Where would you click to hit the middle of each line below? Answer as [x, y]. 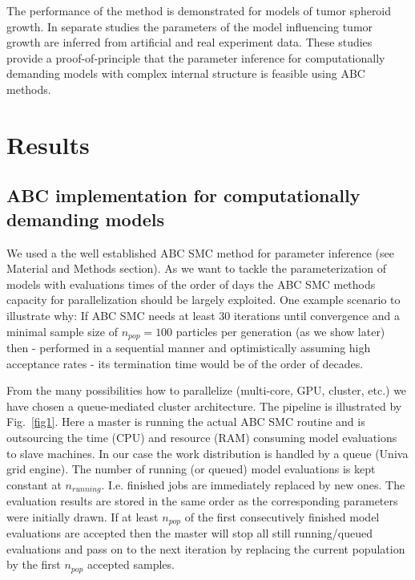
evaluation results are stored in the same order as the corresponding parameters [202, 501]
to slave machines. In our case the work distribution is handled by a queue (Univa [207, 453]
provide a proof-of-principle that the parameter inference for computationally [196, 57]
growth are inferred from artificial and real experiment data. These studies [189, 42]
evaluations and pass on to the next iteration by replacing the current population [206, 548]
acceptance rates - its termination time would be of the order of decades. [185, 363]
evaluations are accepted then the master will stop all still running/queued [189, 533]
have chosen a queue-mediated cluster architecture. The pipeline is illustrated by [204, 406]
